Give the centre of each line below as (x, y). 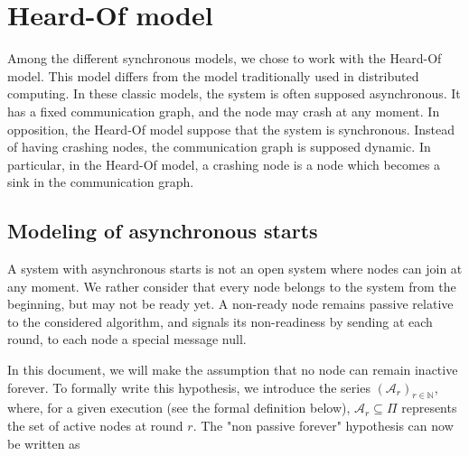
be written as (44, 443)
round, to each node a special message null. (127, 339)
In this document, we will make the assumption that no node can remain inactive (233, 370)
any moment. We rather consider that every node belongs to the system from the (232, 286)
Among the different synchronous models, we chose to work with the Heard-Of (225, 58)
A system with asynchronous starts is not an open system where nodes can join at (235, 269)
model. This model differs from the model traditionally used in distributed (213, 75)
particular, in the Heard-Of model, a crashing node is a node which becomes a (224, 164)
